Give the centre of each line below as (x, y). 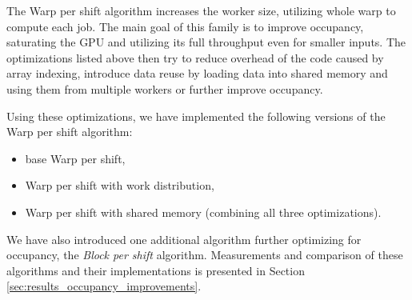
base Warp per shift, (75, 158)
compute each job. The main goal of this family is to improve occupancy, (185, 26)
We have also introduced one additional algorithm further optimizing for (184, 239)
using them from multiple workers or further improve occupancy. (165, 88)
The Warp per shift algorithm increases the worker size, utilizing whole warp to (201, 10)
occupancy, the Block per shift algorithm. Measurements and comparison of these (205, 255)
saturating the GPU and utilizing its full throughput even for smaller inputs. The (206, 42)
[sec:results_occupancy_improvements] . (104, 286)
